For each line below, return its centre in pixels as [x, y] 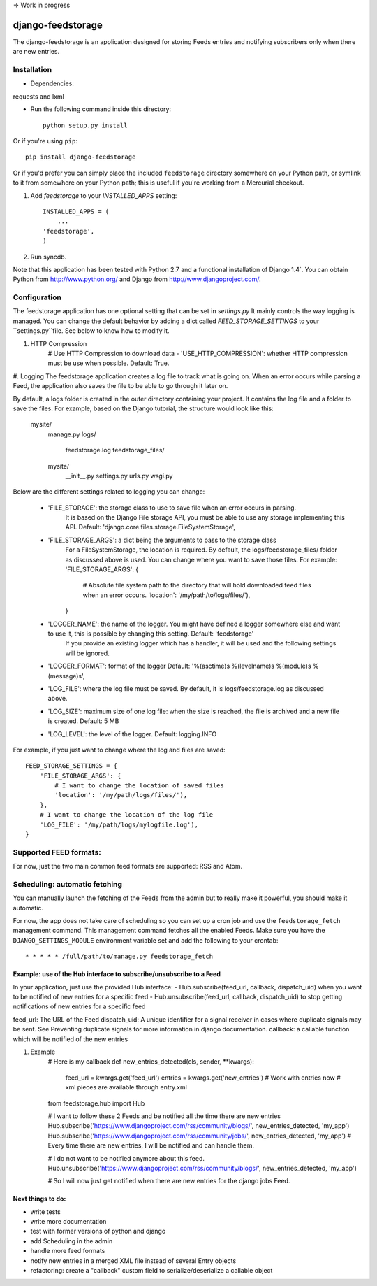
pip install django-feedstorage [81, 157]
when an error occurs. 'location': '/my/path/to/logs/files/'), [167, 595]
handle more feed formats [68, 1251]
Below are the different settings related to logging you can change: [109, 492]
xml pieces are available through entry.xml [126, 1087]
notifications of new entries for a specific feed [79, 1006]
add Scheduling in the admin [72, 1241]
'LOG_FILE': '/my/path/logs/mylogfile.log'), [119, 824]
